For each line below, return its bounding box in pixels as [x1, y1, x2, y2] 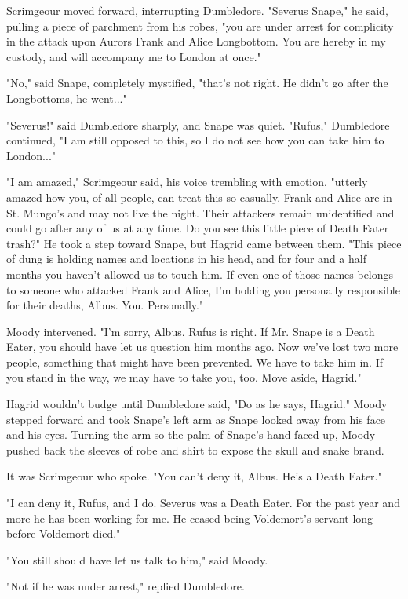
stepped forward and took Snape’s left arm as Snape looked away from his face [6, 411, 386, 427]
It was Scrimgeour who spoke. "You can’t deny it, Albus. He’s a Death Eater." [6, 468, 382, 484]
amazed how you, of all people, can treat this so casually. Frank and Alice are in [6, 188, 392, 205]
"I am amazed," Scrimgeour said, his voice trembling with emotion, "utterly [6, 173, 368, 190]
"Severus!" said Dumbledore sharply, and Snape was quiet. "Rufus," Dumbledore [6, 116, 390, 133]
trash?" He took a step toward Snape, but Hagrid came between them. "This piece [6, 235, 402, 251]
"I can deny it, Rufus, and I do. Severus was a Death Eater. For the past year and [6, 495, 400, 511]
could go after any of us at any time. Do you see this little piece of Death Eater [6, 220, 389, 236]
